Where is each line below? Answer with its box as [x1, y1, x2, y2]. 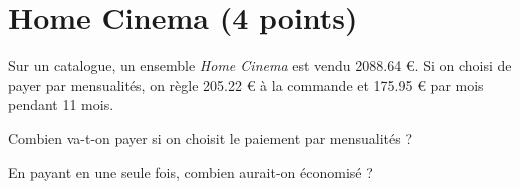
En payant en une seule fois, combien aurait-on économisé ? [8, 161, 373, 182]
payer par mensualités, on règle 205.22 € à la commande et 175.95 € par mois [8, 74, 484, 95]
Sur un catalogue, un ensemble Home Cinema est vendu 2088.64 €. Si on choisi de [8, 55, 512, 76]
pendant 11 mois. [8, 94, 114, 115]
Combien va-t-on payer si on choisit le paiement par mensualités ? [8, 127, 412, 148]
